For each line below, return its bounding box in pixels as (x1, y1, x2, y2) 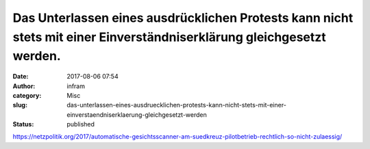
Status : (12, 120, 34, 128)
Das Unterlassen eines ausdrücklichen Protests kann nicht (12, 10, 354, 25)
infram (66, 82, 86, 90)
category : (12, 91, 42, 99)
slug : (12, 101, 27, 109)
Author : (12, 82, 36, 90)
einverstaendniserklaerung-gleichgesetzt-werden (66, 110, 207, 119)
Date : (12, 72, 29, 81)
